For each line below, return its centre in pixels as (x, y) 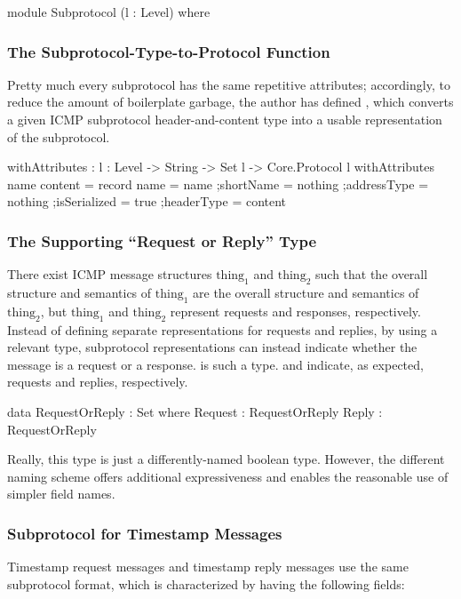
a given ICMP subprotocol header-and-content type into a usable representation (225, 119)
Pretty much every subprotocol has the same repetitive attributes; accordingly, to (229, 84)
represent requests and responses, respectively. (295, 311)
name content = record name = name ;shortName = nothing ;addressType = (218, 184)
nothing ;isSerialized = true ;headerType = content (147, 201)
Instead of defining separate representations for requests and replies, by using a (223, 329)
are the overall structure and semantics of (306, 292)
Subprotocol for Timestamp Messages (145, 533)
